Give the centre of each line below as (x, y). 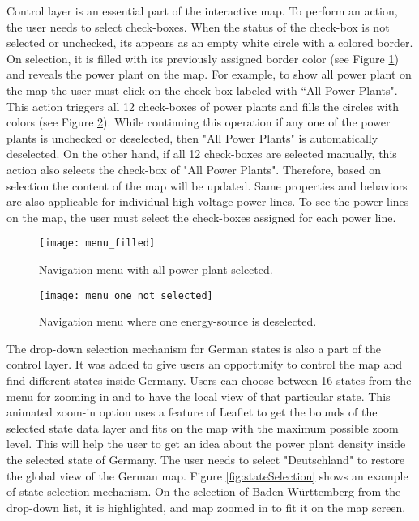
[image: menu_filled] (97, 243)
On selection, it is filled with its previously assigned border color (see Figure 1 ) (203, 58)
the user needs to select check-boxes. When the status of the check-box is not (198, 26)
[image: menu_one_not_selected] (126, 295)
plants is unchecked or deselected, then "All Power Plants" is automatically (192, 137)
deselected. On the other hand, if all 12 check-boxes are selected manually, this (202, 154)
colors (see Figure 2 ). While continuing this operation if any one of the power (199, 122)
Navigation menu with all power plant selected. (156, 269)
